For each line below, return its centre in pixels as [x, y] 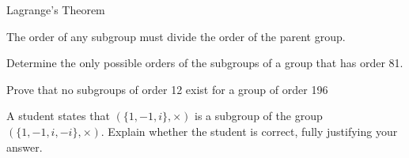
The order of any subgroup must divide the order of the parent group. [176, 36]
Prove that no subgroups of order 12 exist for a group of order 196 [167, 89]
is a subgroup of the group [259, 116]
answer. [25, 147]
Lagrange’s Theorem [56, 9]
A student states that [58, 116]
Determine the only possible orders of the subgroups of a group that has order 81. [205, 63]
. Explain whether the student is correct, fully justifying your [249, 131]
